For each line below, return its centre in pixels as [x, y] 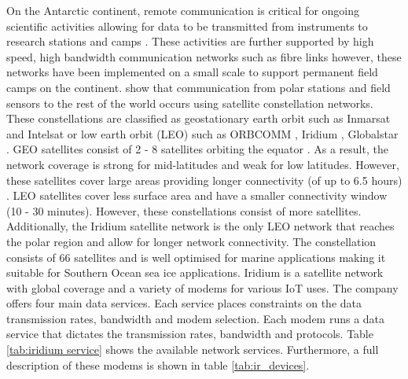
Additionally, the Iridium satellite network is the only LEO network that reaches [200, 226]
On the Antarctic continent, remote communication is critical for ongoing [183, 10]
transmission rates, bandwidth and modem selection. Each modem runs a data [196, 318]
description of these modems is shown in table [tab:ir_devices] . [158, 364]
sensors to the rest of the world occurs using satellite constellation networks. [190, 103]
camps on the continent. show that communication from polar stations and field [198, 87]
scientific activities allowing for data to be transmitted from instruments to [187, 26]
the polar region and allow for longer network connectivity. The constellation [191, 241]
